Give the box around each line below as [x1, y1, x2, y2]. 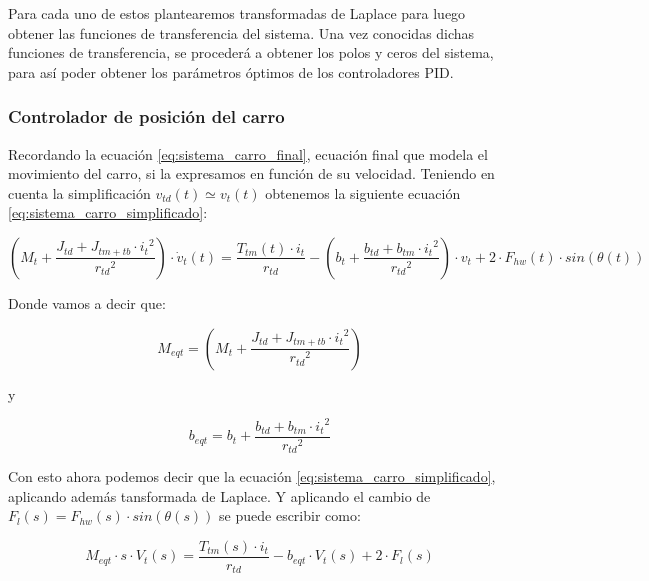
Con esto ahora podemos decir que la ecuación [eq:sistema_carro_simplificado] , [8, 466, 496, 487]
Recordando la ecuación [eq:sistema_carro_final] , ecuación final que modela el [8, 143, 488, 164]
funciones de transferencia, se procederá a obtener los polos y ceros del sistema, [8, 42, 494, 63]
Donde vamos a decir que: [8, 292, 166, 313]
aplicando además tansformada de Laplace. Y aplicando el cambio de [8, 485, 431, 506]
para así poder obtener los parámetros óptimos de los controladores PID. [8, 61, 454, 82]
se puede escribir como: [219, 505, 361, 526]
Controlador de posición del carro [8, 104, 285, 129]
